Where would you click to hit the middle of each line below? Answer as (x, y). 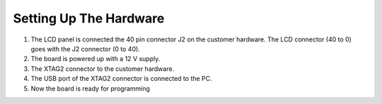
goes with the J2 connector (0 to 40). (86, 48)
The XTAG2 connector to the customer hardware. (103, 69)
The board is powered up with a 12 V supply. (95, 59)
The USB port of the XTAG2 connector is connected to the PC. (121, 79)
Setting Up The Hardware (89, 18)
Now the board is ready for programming (90, 89)
